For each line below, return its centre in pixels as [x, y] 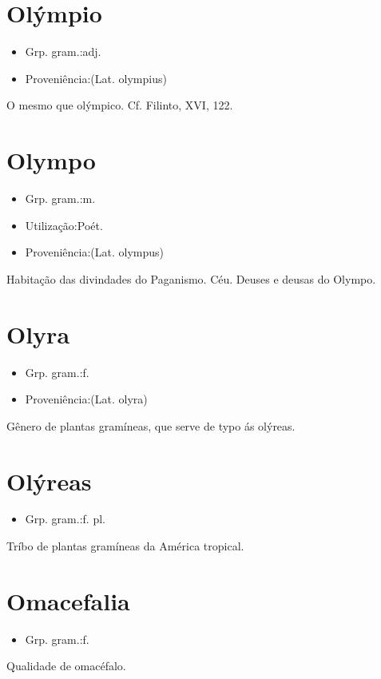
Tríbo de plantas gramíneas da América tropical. [125, 546]
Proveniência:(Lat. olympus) [94, 252]
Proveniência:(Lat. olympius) [96, 78]
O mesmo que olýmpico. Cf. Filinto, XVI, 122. [120, 105]
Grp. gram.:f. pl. [65, 519]
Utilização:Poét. [64, 225]
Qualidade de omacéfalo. [66, 666]
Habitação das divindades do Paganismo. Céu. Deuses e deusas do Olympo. [191, 278]
